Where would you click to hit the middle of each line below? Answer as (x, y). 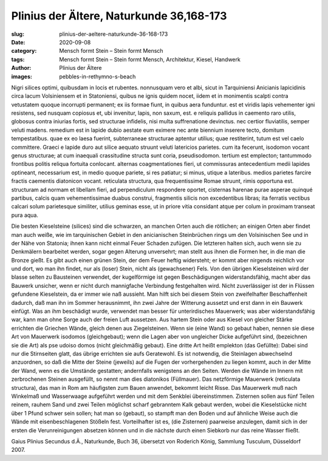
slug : (18, 34)
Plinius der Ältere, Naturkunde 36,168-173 (119, 16)
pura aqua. (25, 215)
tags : (18, 59)
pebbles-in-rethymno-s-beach (97, 77)
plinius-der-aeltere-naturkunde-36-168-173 (114, 34)
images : (22, 77)
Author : (21, 68)
